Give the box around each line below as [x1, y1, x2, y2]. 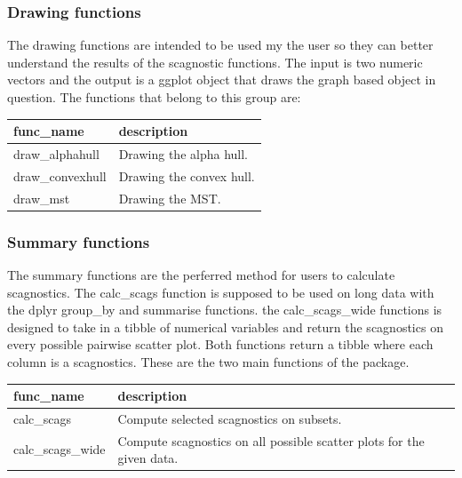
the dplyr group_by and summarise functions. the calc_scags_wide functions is [7, 300, 442, 319]
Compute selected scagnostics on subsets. [117, 409, 342, 427]
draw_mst [13, 188, 70, 207]
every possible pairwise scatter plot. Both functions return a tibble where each [7, 335, 434, 354]
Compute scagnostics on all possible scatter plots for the [117, 431, 425, 450]
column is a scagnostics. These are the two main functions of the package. [7, 352, 410, 370]
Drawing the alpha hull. [118, 144, 248, 163]
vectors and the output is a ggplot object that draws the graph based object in [7, 70, 436, 89]
